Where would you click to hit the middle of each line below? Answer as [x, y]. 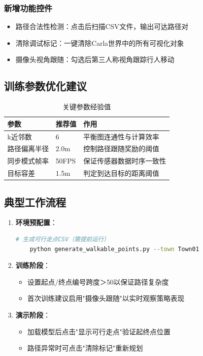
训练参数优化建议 [45, 86]
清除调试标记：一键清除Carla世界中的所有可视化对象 [100, 43]
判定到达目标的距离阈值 [121, 173]
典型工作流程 [35, 202]
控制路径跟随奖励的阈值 [121, 148]
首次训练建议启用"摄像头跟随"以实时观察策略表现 [106, 298]
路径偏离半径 [28, 148]
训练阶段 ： [33, 265]
